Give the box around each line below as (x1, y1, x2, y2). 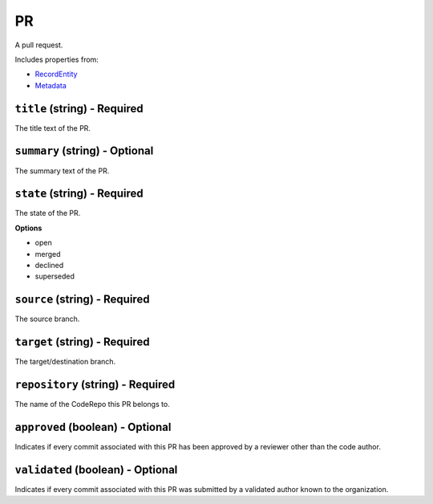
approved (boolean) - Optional (14, 420, 172, 433)
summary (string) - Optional (14, 144, 154, 158)
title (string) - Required (14, 101, 144, 116)
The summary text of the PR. (14, 165, 110, 176)
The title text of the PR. (14, 123, 91, 132)
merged (34, 249, 61, 258)
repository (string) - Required (14, 378, 176, 392)
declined (34, 261, 64, 270)
